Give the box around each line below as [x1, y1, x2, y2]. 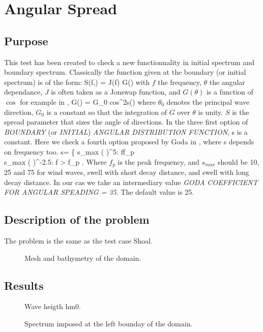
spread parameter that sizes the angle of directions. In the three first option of [4, 116, 248, 127]
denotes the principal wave [166, 96, 250, 107]
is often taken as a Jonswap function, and [51, 86, 181, 97]
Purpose [4, 33, 48, 48]
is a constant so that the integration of [46, 106, 167, 117]
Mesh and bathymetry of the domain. [24, 252, 141, 263]
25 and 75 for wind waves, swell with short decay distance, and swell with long [4, 166, 249, 177]
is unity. [198, 106, 223, 117]
